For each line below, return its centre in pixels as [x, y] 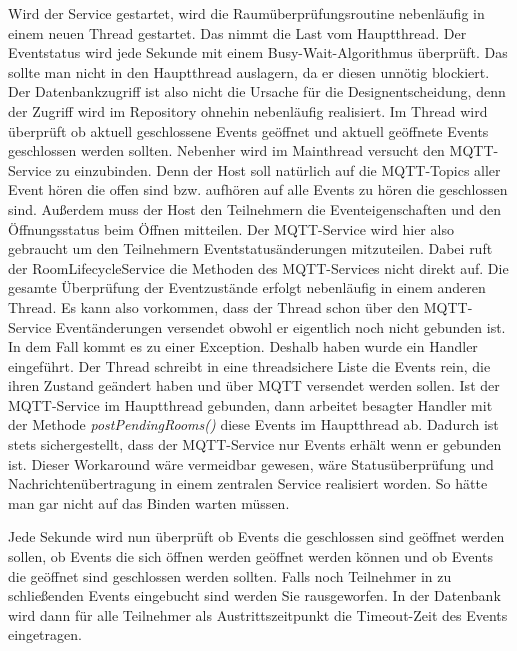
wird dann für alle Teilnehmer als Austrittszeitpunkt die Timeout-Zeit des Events [258, 614]
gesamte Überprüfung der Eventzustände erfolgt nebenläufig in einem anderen [247, 287]
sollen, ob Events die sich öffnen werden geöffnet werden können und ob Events [250, 556]
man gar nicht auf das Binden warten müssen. [149, 502]
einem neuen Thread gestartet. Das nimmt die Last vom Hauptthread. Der [237, 32]
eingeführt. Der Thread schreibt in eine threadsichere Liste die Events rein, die [249, 365]
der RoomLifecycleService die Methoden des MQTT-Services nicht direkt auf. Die [258, 267]
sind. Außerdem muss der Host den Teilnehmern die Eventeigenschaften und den [255, 208]
